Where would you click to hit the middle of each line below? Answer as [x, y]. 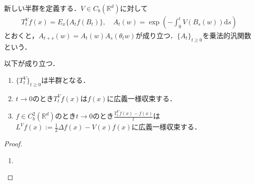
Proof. [13, 144]
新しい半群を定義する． [42, 8]
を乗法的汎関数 [227, 35]
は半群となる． [65, 80]
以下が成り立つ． [32, 63]
